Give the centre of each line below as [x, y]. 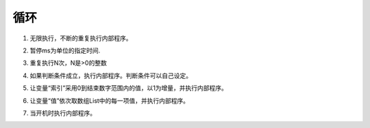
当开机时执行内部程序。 [63, 113]
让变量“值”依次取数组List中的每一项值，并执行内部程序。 [110, 100]
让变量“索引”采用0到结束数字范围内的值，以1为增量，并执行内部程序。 [128, 88]
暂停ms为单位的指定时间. [65, 50]
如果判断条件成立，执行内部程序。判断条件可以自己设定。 [111, 76]
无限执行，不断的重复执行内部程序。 [81, 38]
